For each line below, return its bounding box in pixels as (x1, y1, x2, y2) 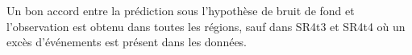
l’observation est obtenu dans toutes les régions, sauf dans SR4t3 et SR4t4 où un (6, 18, 406, 34)
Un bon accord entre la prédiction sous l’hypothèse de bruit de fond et (6, 2, 355, 18)
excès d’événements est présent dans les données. (6, 33, 248, 50)
